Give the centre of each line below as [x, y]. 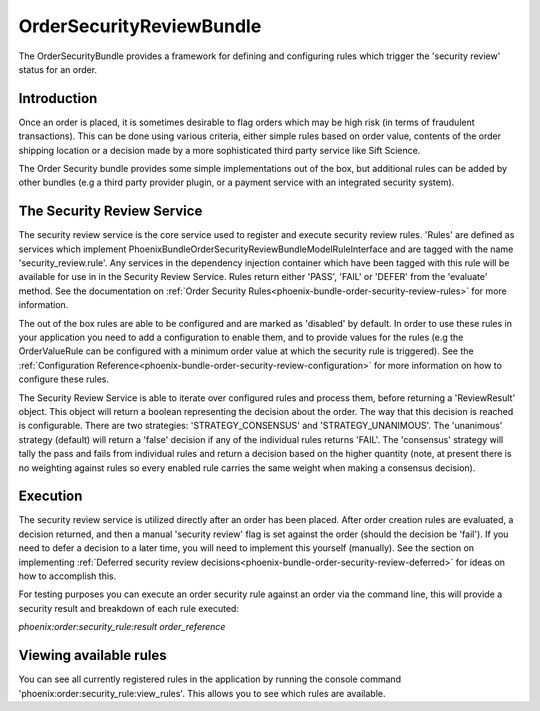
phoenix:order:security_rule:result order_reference [122, 627]
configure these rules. [64, 379]
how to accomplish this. [67, 576]
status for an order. [58, 69]
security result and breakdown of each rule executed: [129, 608]
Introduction [58, 98]
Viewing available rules [92, 655]
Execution [50, 496]
